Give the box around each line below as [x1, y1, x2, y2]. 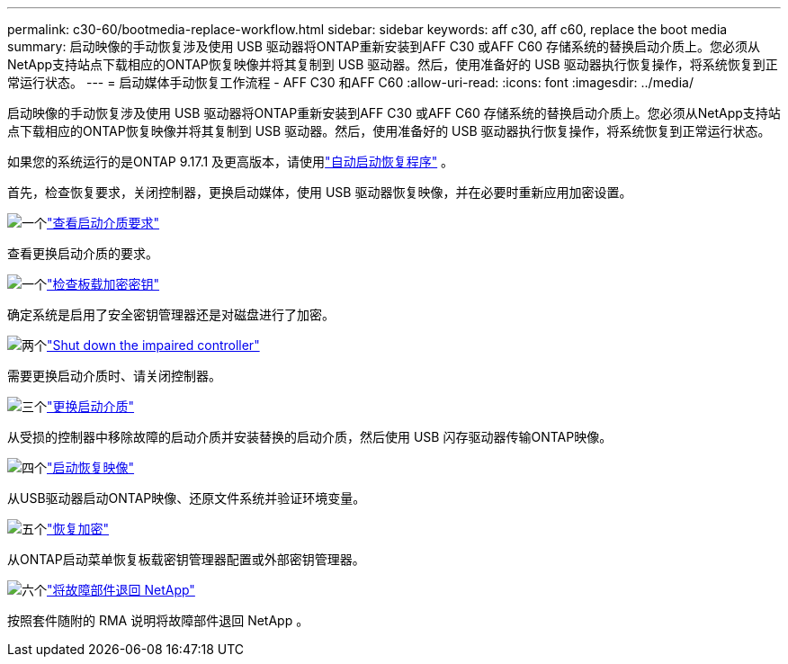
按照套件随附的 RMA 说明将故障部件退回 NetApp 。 [7, 613, 309, 628]
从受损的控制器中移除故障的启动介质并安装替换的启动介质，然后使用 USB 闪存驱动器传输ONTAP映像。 [7, 429, 613, 444]
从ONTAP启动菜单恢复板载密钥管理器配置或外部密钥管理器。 [7, 552, 365, 567]
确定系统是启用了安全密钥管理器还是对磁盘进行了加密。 [7, 307, 335, 322]
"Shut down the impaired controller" [47, 337, 260, 353]
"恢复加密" [47, 521, 110, 536]
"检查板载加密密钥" [47, 276, 160, 292]
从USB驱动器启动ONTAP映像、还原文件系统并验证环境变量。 [7, 490, 366, 506]
